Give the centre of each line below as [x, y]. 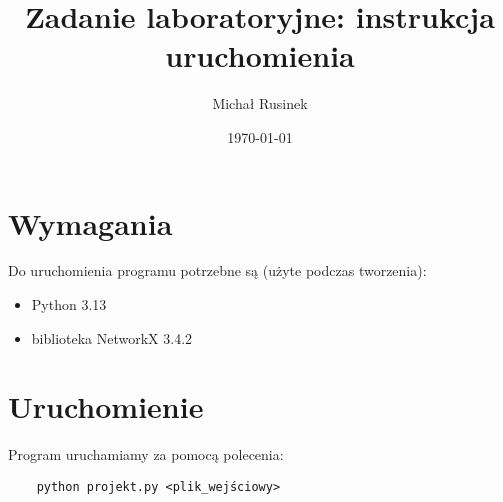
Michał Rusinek [260, 103]
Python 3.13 [69, 304]
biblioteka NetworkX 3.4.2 [112, 337]
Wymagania [90, 222]
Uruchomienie [106, 406]
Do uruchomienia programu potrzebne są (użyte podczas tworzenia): [217, 270]
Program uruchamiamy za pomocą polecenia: [146, 454]
